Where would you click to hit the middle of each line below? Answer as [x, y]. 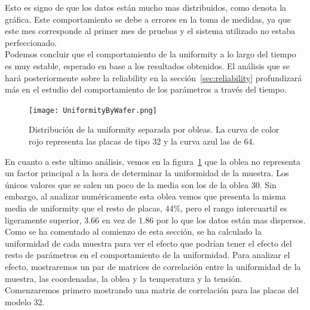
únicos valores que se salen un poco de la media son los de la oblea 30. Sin [141, 184]
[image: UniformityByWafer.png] [93, 110]
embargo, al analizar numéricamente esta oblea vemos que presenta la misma [145, 196]
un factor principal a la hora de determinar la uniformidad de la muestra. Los [147, 173]
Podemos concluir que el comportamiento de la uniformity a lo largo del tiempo [151, 54]
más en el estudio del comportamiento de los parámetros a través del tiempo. [146, 89]
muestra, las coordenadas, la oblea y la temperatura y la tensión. [124, 278]
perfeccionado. [31, 42]
